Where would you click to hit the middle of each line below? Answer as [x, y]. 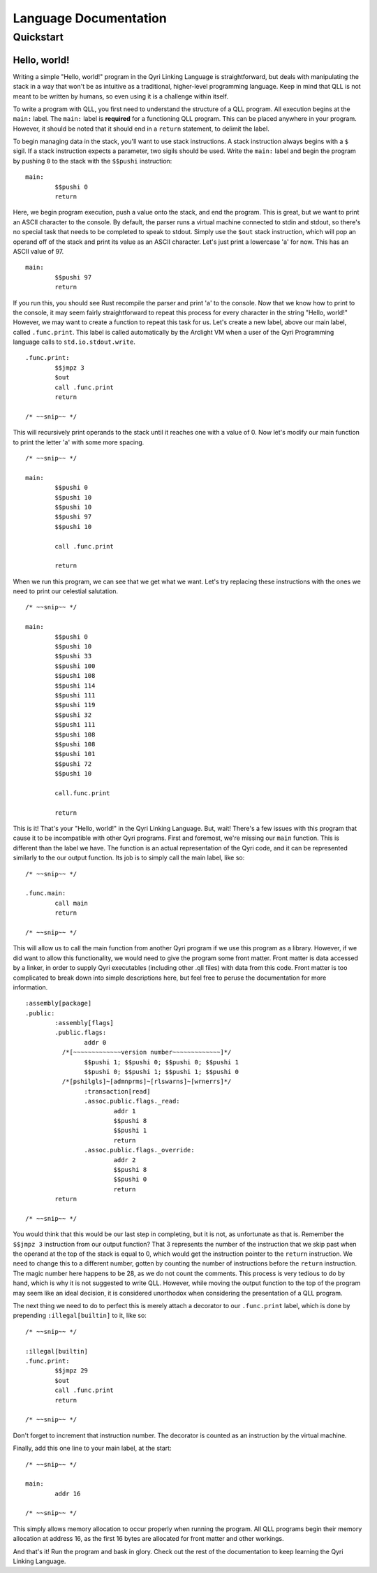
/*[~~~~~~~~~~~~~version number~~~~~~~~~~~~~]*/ [147, 1052]
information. [30, 987]
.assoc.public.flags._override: [139, 1150]
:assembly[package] [59, 1003]
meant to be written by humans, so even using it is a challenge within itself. [121, 96]
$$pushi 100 [75, 666]
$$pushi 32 [73, 715]
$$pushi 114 [75, 686]
